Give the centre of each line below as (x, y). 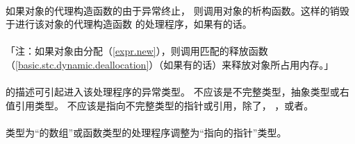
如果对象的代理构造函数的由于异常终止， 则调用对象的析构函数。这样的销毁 (177, 10)
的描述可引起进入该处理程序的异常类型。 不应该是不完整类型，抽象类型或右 (177, 92)
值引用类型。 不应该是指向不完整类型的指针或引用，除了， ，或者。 (160, 105)
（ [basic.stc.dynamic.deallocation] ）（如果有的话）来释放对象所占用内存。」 (170, 64)
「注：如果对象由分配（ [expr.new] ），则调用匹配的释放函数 (137, 51)
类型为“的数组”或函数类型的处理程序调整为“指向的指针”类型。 (146, 132)
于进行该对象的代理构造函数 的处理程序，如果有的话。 (129, 24)
